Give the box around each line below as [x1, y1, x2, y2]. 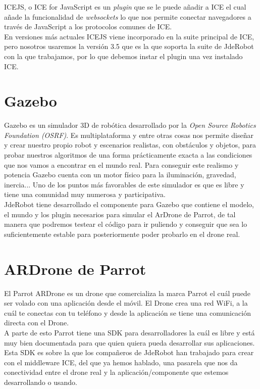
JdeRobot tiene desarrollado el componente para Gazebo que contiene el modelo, [4, 199, 254, 210]
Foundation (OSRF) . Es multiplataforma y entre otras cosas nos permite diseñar [4, 129, 253, 140]
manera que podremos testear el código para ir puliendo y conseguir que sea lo [4, 219, 247, 229]
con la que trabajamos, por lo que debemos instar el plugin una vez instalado [4, 51, 243, 61]
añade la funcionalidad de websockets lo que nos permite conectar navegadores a [4, 11, 251, 22]
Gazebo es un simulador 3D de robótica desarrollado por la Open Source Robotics [4, 120, 256, 130]
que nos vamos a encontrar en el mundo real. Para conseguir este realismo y [4, 159, 239, 170]
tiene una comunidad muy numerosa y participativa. [4, 189, 166, 200]
